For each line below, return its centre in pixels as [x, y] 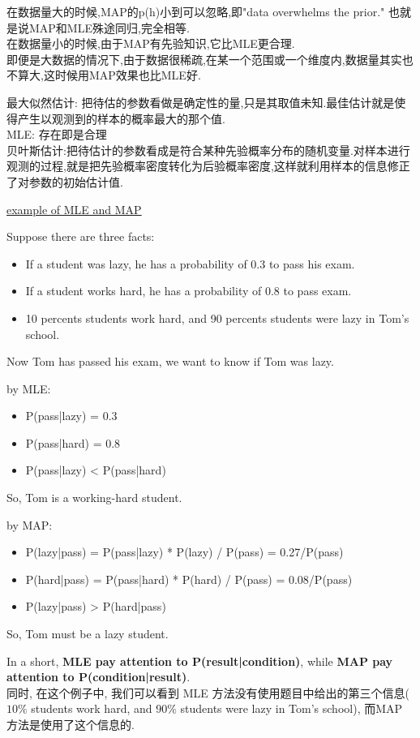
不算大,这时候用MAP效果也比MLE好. [104, 75]
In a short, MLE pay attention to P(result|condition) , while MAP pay [200, 661]
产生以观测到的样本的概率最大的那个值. [121, 118]
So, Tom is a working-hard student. [94, 498]
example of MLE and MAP [74, 209]
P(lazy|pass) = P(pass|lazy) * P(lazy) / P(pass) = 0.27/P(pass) [184, 552]
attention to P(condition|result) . [99, 677]
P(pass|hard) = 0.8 [73, 442]
